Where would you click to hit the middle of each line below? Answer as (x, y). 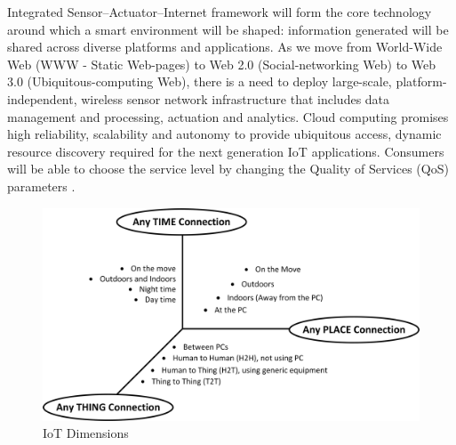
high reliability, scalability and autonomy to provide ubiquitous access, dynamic (224, 134)
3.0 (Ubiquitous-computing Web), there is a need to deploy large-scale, (200, 81)
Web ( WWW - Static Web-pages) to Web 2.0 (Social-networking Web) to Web (221, 64)
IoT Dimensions (86, 433)
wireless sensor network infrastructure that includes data (236, 98)
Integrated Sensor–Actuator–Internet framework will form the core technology (220, 12)
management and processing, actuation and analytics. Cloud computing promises (228, 116)
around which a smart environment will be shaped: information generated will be (228, 29)
